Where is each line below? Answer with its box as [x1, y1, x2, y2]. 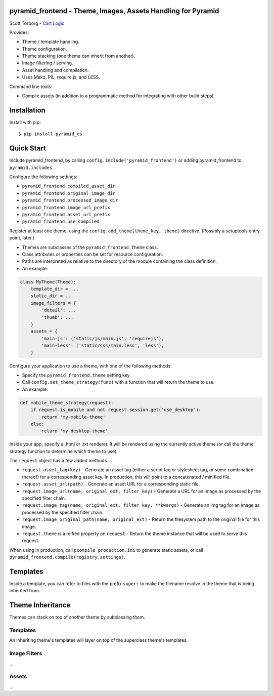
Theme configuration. [22, 46, 67, 52]
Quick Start [9, 144, 46, 153]
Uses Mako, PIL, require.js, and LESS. [22, 74, 101, 80]
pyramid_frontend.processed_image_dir [22, 197, 118, 203]
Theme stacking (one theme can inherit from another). [22, 53, 135, 59]
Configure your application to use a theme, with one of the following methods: [9, 362, 172, 369]
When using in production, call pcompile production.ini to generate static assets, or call [9, 547, 203, 553]
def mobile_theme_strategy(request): [20, 400, 114, 405]
